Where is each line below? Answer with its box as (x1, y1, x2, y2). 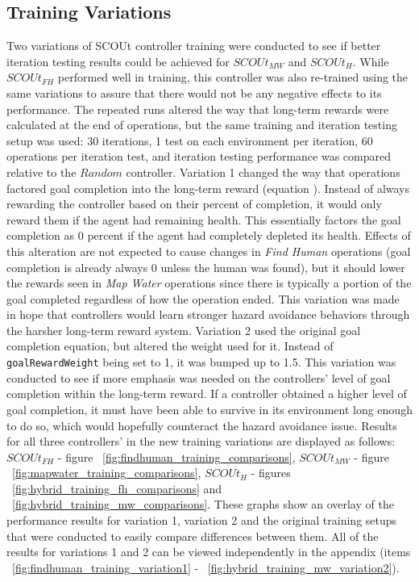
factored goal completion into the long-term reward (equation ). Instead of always (6, 179, 410, 196)
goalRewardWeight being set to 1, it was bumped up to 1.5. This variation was (6, 354, 396, 371)
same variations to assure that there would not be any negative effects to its (6, 84, 382, 101)
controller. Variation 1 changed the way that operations (126, 163, 400, 180)
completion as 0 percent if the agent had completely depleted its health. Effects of (6, 227, 411, 244)
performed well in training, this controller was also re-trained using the (57, 69, 409, 86)
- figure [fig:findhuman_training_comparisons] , (57, 448, 296, 465)
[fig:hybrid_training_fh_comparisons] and (12, 479, 222, 496)
